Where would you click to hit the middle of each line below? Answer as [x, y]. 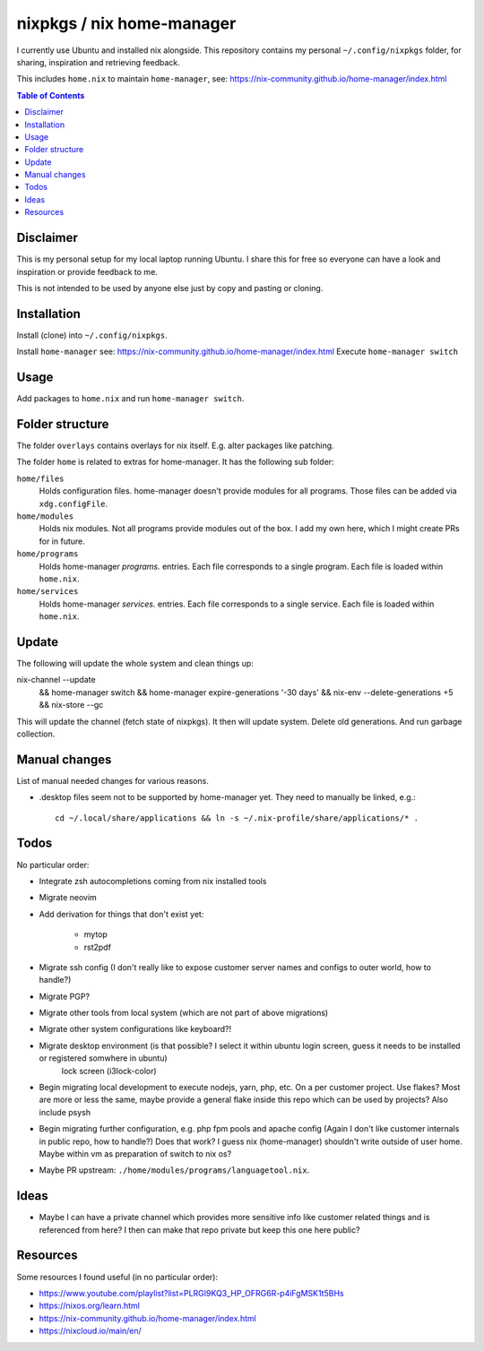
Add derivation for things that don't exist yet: [121, 914]
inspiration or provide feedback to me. [87, 271]
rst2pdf [98, 947]
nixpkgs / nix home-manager [126, 23]
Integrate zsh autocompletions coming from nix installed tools [153, 881]
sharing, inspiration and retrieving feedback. [98, 62]
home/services [48, 592]
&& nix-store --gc [71, 705]
